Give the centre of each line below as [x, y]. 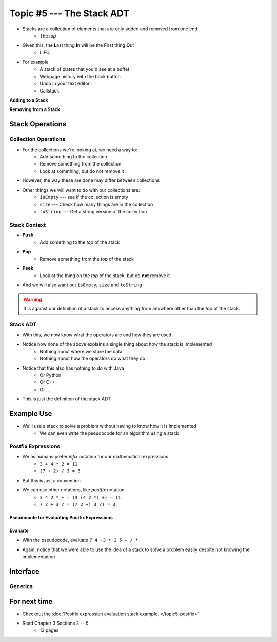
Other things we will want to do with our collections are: [81, 190]
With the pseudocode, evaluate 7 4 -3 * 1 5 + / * [80, 540]
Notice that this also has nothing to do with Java [73, 368]
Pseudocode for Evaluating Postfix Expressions [61, 518]
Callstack [50, 90]
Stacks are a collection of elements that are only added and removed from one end [110, 29]
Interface [24, 571]
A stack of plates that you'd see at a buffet [85, 69]
